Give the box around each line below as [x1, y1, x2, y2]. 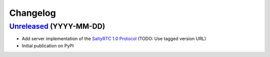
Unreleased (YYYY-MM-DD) [9, 22, 105, 31]
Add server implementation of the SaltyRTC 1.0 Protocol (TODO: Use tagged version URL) [21, 36, 206, 42]
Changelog [9, 7, 56, 18]
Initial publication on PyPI [21, 43, 74, 49]
